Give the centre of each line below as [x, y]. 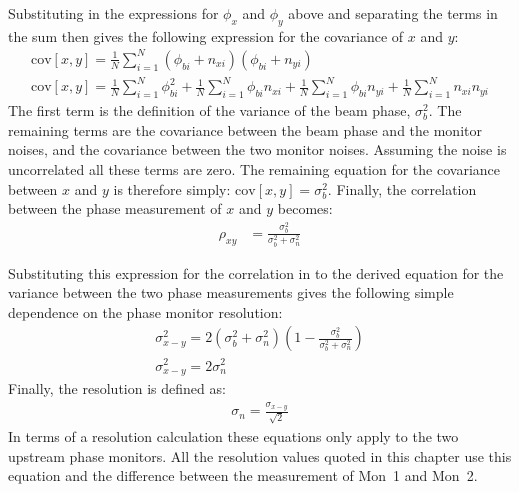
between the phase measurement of [115, 208]
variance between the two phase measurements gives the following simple [231, 292]
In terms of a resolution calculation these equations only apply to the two [233, 436]
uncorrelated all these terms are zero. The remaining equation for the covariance [254, 169]
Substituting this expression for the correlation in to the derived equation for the [256, 272]
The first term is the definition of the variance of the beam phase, [209, 110]
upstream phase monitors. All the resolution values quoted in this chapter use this [260, 455]
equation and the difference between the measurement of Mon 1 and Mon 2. [243, 475]
